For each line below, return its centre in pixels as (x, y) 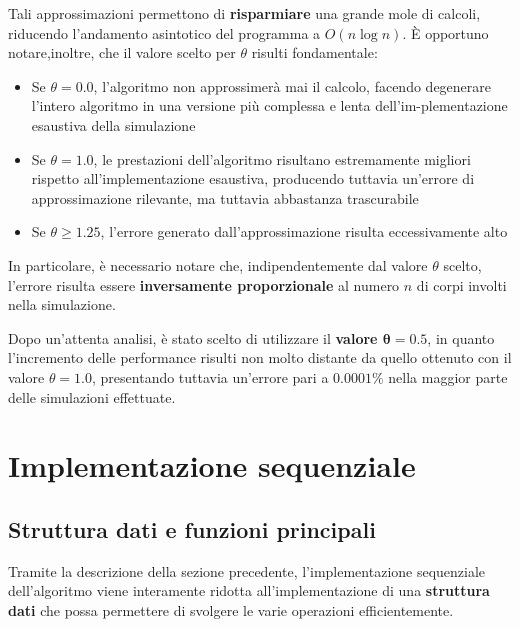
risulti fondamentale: (314, 52)
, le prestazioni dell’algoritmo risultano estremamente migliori (282, 158)
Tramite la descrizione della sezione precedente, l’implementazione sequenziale (247, 570)
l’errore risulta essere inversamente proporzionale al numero (204, 284)
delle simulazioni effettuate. (92, 396)
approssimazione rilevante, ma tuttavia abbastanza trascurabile (225, 197)
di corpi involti (461, 284)
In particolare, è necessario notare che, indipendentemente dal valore (218, 264)
